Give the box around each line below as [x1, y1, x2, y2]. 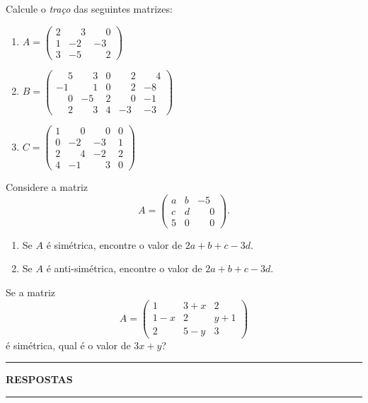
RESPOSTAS [6, 372, 73, 387]
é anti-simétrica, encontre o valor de [46, 261, 202, 276]
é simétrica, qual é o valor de [6, 337, 131, 352]
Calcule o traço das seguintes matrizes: [6, 1, 173, 16]
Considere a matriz [6, 180, 88, 194]
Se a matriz [6, 285, 56, 300]
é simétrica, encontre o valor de [46, 237, 183, 252]
